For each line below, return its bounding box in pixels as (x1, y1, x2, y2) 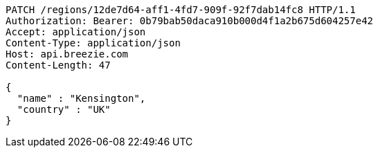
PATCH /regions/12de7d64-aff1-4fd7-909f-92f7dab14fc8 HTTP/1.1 (6, 4, 356, 15)
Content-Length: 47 (6, 60, 111, 71)
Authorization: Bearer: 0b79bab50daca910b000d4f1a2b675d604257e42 (6, 15, 374, 26)
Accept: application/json (6, 26, 146, 37)
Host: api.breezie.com (6, 48, 129, 60)
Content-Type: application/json (6, 37, 181, 48)
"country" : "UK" (17, 104, 111, 115)
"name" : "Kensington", (17, 93, 146, 104)
